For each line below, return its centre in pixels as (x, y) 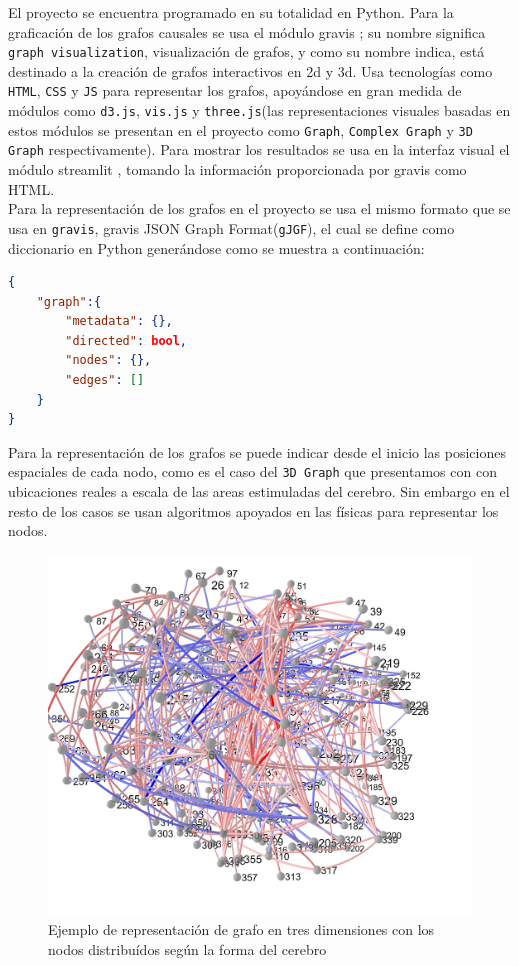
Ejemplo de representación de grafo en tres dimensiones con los (241, 929)
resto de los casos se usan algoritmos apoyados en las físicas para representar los (253, 510)
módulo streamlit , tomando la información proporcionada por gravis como (237, 169)
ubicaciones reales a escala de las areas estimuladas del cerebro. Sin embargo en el (259, 491)
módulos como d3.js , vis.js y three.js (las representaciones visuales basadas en (259, 110)
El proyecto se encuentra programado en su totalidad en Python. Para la (231, 12)
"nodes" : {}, (108, 360)
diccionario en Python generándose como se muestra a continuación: (216, 247)
